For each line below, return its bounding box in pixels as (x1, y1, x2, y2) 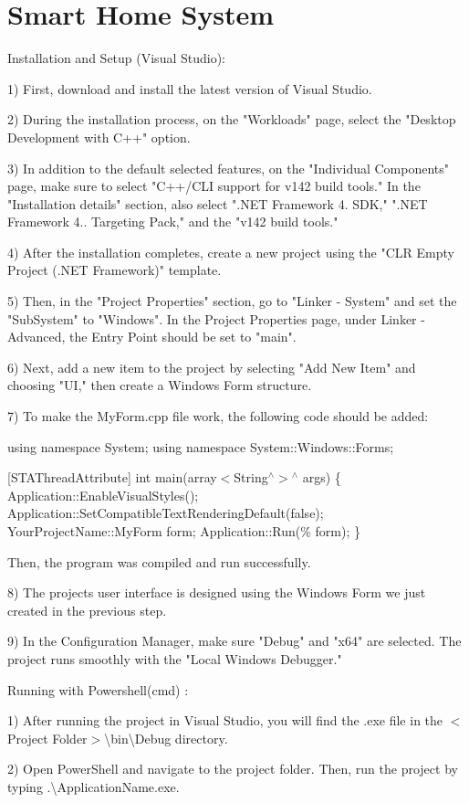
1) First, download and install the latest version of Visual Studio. (7, 79, 372, 98)
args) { (302, 468, 341, 487)
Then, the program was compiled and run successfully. (7, 552, 311, 571)
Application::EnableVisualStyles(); (7, 485, 199, 504)
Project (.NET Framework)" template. (7, 260, 222, 280)
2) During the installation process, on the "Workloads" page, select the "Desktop (7, 110, 456, 129)
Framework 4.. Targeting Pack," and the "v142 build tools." (7, 212, 339, 231)
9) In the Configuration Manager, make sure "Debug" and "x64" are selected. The (7, 631, 462, 650)
